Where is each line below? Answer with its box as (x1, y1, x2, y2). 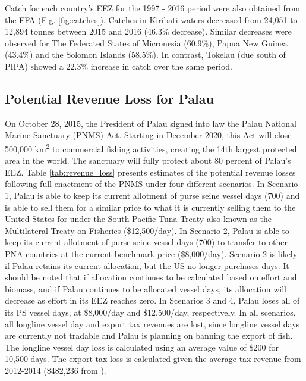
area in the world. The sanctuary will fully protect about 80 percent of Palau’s (5, 154, 291, 167)
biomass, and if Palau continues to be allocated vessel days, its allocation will (5, 282, 286, 295)
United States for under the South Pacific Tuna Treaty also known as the (5, 213, 272, 225)
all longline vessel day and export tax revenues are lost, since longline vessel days (5, 317, 300, 330)
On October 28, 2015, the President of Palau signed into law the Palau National (5, 117, 296, 129)
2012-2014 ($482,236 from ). (5, 364, 106, 376)
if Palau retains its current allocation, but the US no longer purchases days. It (5, 259, 289, 271)
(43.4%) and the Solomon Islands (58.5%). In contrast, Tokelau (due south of (5, 48, 286, 61)
